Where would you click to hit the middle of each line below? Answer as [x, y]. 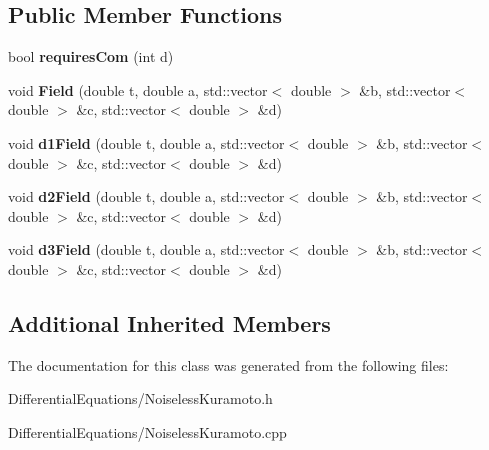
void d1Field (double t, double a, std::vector [146, 142]
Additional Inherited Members [169, 322]
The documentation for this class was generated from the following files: [228, 364]
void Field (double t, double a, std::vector [138, 89]
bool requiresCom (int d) [91, 56]
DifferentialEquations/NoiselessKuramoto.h [140, 398]
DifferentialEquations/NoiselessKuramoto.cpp [147, 431]
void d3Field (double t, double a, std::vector [146, 249]
